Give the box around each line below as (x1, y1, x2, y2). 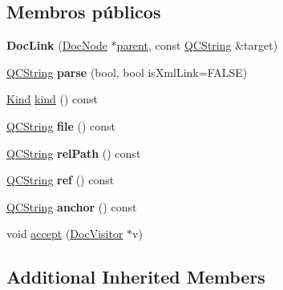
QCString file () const (6, 117, 116, 134)
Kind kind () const (6, 91, 99, 107)
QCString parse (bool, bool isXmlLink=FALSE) (6, 63, 248, 80)
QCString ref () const (6, 171, 115, 188)
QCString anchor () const (6, 198, 137, 215)
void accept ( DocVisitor (6, 225, 123, 242)
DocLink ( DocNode (6, 37, 107, 54)
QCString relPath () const (6, 144, 141, 161)
